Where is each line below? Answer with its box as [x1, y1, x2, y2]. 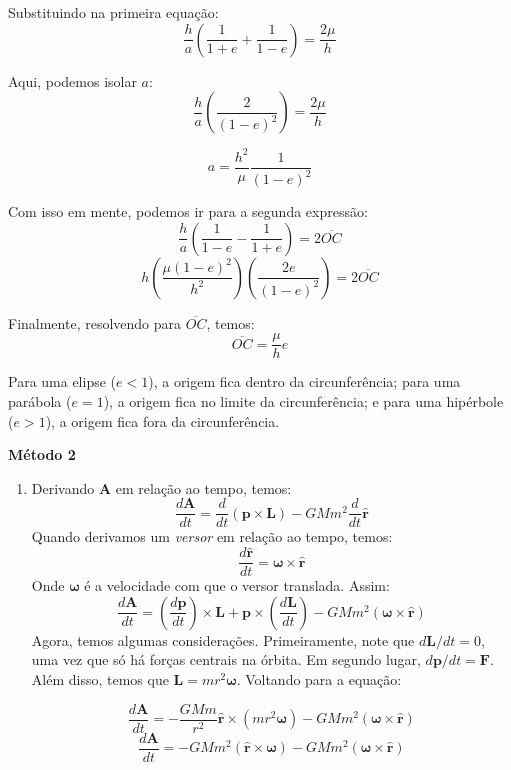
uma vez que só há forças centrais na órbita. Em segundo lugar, [31, 649, 421, 670]
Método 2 [8, 444, 76, 465]
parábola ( [8, 390, 72, 411]
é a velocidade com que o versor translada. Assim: [84, 575, 390, 596]
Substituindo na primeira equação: [8, 2, 219, 22]
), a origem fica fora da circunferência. [45, 410, 280, 431]
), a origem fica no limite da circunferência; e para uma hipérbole [103, 390, 504, 411]
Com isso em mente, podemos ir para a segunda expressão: [8, 201, 368, 222]
